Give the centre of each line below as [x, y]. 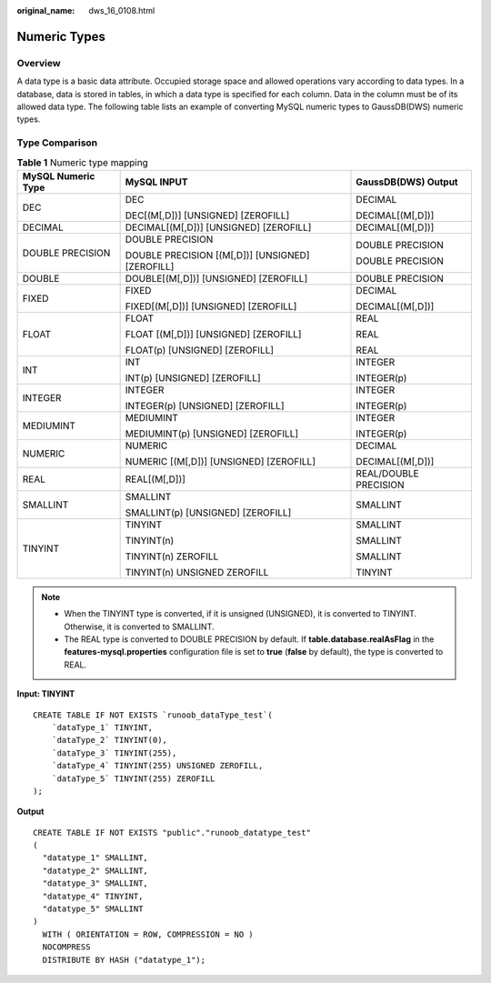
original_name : [46, 10]
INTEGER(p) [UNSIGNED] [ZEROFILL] [205, 406]
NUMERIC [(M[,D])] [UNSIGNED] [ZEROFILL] [220, 461]
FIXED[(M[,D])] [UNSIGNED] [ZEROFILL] [211, 306]
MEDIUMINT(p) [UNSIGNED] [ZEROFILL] [212, 434]
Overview [39, 63]
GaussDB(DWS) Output [407, 182]
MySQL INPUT [156, 182]
